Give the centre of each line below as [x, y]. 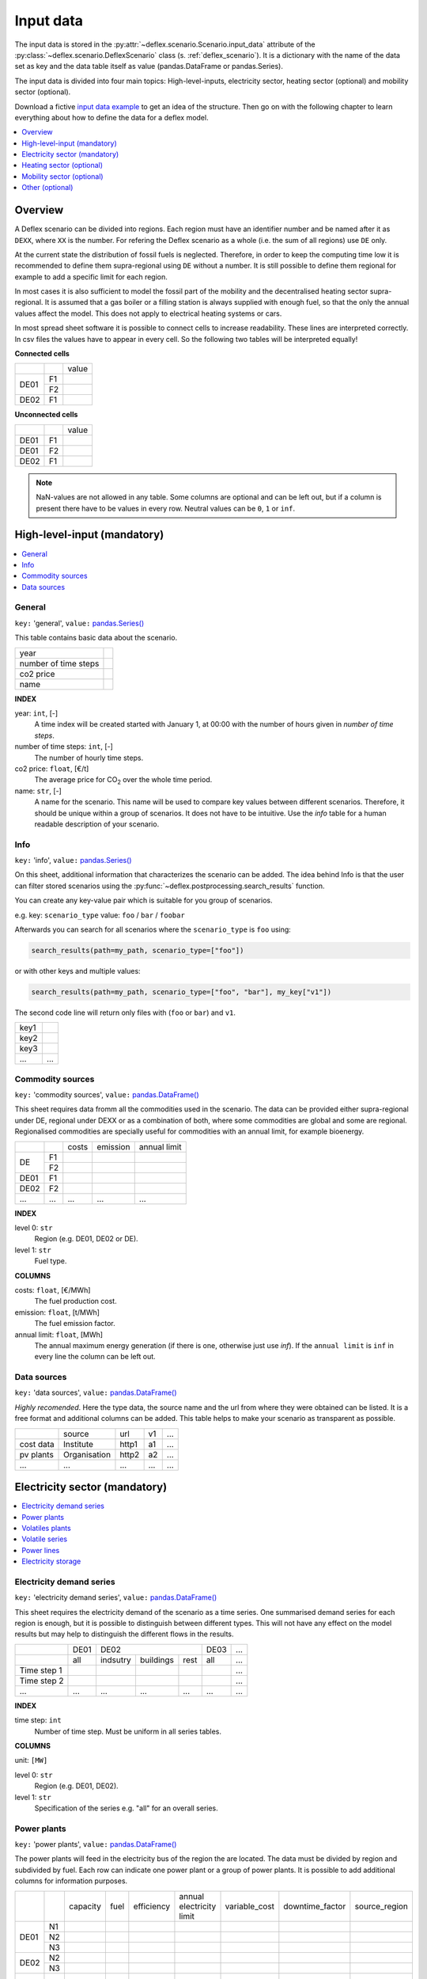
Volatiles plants [46, 1528]
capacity [85, 1906]
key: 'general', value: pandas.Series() [79, 623]
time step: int [38, 1720]
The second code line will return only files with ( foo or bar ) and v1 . [125, 1012]
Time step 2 [42, 1681]
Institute [79, 1444]
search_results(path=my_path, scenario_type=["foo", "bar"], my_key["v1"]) [181, 992]
